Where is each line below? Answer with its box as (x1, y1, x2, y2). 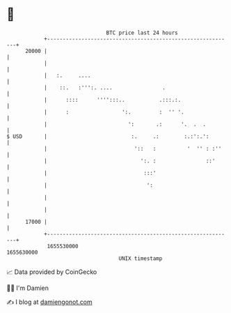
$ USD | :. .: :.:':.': (6, 132, 209, 140)
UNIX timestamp (118, 254, 163, 262)
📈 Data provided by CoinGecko (6, 268, 97, 276)
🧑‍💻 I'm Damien (6, 284, 49, 292)
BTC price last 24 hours (106, 29, 178, 36)
